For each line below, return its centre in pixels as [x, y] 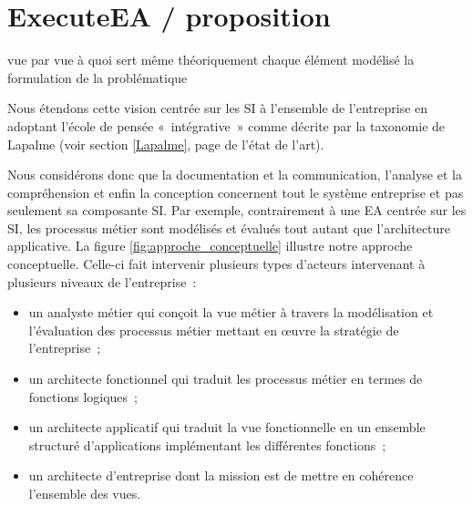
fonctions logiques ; [83, 396]
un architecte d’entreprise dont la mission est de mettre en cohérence [221, 475]
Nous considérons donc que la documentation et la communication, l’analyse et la [235, 175]
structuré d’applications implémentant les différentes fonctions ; [207, 444]
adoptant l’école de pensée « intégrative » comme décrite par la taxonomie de [226, 125]
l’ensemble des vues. [85, 493]
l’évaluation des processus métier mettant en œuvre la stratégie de [214, 330]
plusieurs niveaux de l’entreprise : [102, 281]
